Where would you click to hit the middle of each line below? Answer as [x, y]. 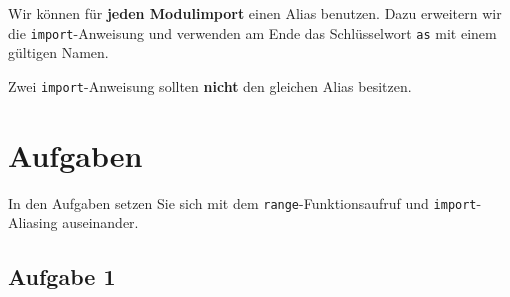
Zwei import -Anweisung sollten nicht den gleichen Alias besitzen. [210, 85]
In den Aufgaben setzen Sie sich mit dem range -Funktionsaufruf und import [242, 202]
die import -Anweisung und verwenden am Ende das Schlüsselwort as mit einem [252, 32]
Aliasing [33, 222]
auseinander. [100, 222]
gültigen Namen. [58, 52]
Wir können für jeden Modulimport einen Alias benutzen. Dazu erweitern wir [255, 13]
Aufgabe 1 [62, 276]
